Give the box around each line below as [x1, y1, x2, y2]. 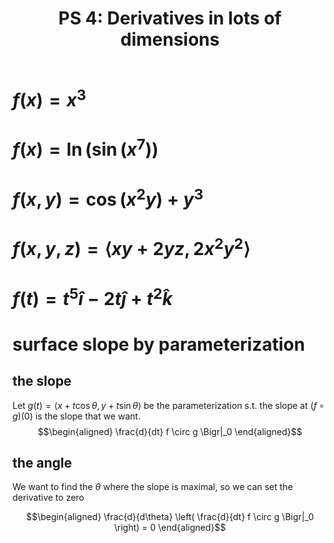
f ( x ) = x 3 [12, 85, 87, 111]
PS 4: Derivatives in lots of [58, 7, 282, 30]
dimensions [120, 28, 220, 51]
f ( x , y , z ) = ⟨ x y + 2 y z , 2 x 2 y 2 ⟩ [12, 233, 251, 261]
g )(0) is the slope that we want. [12, 410, 141, 422]
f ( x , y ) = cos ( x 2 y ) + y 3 [12, 184, 204, 211]
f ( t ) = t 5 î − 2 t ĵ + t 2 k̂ [12, 283, 173, 310]
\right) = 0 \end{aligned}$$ [113, 522, 227, 534]
